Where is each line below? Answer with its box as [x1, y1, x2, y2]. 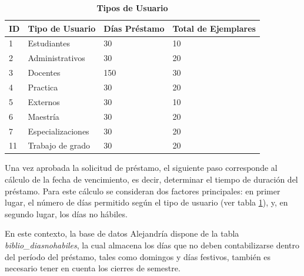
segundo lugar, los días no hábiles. [5, 207, 128, 220]
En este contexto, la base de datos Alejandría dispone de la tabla [5, 227, 239, 240]
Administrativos [28, 52, 85, 64]
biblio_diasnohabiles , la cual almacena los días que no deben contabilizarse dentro [5, 239, 300, 251]
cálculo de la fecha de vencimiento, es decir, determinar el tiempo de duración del [5, 173, 298, 186]
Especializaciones [28, 124, 89, 137]
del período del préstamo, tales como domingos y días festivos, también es [5, 250, 271, 262]
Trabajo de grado [28, 139, 90, 152]
